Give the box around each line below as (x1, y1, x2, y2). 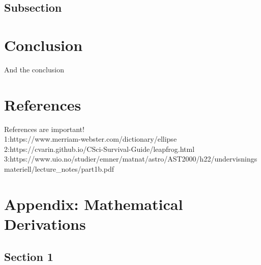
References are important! (4, 123, 84, 134)
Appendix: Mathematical (4, 193, 183, 214)
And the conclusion (4, 64, 64, 74)
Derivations (4, 213, 86, 234)
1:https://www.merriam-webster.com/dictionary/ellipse (4, 134, 177, 144)
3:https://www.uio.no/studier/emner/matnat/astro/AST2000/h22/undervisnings (4, 153, 257, 164)
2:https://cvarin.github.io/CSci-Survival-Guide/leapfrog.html (4, 143, 195, 154)
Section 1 (4, 248, 53, 264)
